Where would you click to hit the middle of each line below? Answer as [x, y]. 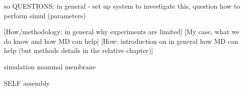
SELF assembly [27, 83]
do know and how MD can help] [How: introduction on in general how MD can [121, 41]
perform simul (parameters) [45, 15]
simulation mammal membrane [50, 66]
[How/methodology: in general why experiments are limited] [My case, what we [122, 32]
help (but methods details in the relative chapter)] [79, 50]
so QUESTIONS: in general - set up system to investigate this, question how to [122, 6]
